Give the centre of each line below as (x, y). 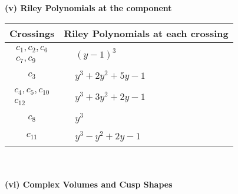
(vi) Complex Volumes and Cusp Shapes (89, 184)
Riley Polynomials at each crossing (146, 33)
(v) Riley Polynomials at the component (88, 8)
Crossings (32, 33)
